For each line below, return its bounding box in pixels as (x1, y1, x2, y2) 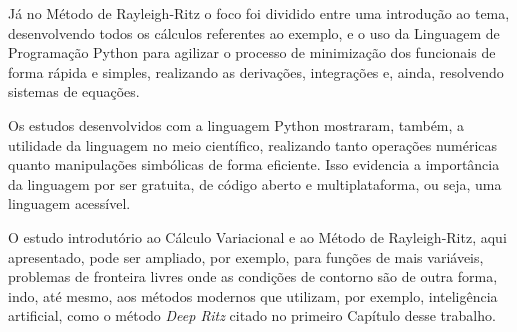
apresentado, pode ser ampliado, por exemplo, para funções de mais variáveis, (8, 246, 484, 267)
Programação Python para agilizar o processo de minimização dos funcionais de (8, 42, 496, 63)
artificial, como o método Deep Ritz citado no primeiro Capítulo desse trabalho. (8, 305, 496, 326)
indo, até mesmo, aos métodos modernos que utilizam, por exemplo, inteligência (8, 285, 498, 306)
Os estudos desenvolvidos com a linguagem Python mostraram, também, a (8, 114, 465, 135)
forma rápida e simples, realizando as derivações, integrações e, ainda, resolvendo (8, 61, 504, 82)
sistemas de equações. (8, 81, 140, 102)
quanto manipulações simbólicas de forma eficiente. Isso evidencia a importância (8, 154, 500, 175)
